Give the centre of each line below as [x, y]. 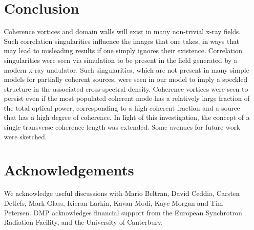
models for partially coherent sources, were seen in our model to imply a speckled [126, 79]
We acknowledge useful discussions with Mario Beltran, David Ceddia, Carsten [122, 193]
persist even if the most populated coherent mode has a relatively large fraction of [127, 98]
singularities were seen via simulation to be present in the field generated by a [121, 60]
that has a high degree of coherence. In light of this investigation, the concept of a [127, 117]
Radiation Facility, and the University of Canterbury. [83, 222]
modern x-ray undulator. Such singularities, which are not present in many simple [127, 69]
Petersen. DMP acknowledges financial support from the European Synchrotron [123, 212]
